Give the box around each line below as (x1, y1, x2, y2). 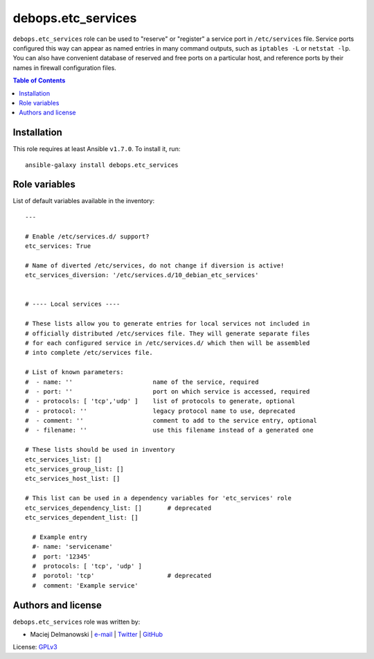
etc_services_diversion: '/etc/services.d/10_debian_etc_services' (25, 271, 259, 279)
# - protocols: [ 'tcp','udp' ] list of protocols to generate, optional (25, 397, 296, 405)
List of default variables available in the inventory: (12, 197, 155, 205)
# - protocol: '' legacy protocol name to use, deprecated (25, 407, 296, 415)
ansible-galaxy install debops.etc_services (25, 161, 179, 169)
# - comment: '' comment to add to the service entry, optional (25, 416, 318, 425)
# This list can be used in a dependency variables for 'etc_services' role (25, 494, 292, 502)
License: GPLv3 (12, 643, 58, 651)
